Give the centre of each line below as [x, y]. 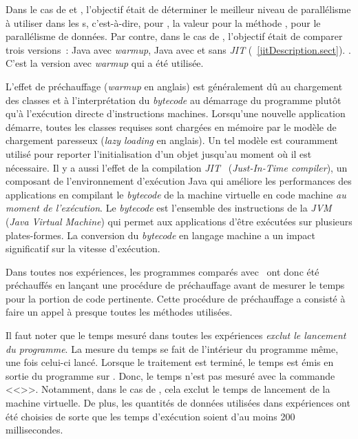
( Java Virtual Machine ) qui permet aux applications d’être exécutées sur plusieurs [179, 221]
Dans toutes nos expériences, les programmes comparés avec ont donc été [162, 271]
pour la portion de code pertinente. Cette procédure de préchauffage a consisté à [176, 298]
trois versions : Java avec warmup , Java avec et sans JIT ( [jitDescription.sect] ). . [178, 49]
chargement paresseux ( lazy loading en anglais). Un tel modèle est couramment [172, 140]
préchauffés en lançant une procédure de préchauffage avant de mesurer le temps [175, 285]
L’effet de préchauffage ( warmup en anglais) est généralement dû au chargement [174, 86]
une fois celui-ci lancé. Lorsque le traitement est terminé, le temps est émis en [170, 362]
